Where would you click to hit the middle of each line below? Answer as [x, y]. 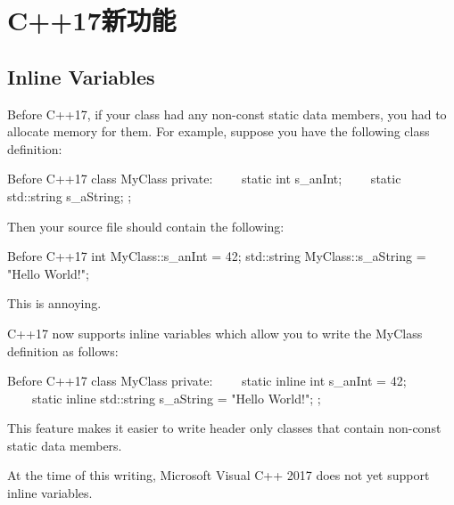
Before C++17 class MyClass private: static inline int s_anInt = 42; [207, 381]
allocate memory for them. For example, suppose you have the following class [219, 131]
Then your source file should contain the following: [146, 226]
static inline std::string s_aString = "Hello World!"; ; [176, 398]
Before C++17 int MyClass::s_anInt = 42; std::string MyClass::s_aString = [217, 256]
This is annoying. [54, 303]
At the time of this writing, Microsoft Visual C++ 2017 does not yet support [219, 475]
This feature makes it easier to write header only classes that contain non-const [224, 428]
